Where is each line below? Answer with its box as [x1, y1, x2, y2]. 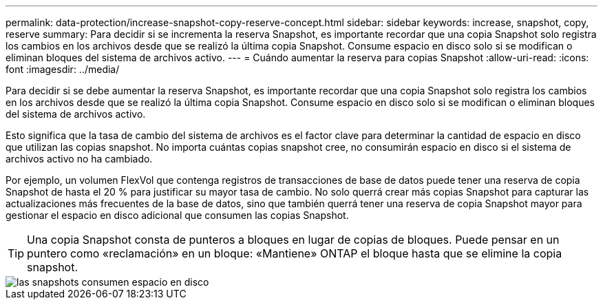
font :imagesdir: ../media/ [6, 63, 120, 75]
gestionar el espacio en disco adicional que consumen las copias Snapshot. [6, 209, 349, 221]
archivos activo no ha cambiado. [6, 153, 153, 165]
